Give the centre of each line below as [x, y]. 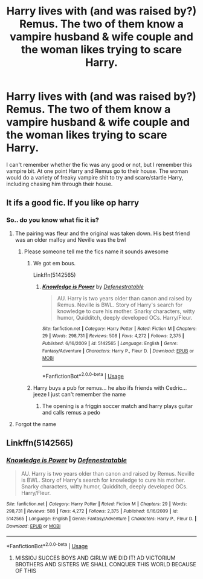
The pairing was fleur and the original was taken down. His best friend [102, 233]
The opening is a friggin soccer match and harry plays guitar [118, 406]
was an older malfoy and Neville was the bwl [70, 239]
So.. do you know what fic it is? [53, 220]
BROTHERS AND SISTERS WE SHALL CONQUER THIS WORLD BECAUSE [105, 564]
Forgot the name [35, 424]
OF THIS [25, 571]
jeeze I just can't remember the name [79, 394]
